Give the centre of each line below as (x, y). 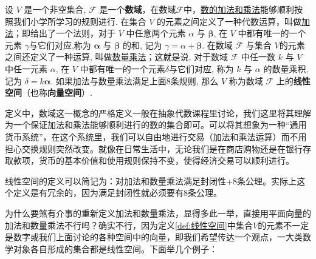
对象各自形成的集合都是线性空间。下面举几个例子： (115, 248)
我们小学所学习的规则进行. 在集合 (80, 21)
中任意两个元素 (156, 33)
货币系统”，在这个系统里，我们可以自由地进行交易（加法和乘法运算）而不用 (156, 136)
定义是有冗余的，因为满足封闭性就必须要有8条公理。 (117, 193)
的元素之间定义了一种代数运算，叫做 (229, 21)
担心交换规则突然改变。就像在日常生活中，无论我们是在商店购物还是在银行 (154, 148)
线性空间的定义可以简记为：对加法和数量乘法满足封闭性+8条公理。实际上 (151, 180)
